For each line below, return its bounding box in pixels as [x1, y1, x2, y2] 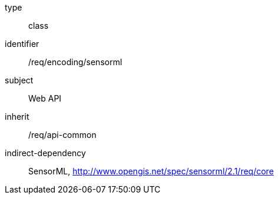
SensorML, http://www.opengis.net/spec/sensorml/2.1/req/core [28, 166, 274, 176]
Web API [28, 93, 62, 103]
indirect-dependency [5, 148, 86, 158]
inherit [5, 112, 29, 122]
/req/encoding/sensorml [28, 57, 122, 67]
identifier [5, 39, 39, 49]
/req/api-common [28, 130, 97, 140]
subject [5, 75, 34, 85]
